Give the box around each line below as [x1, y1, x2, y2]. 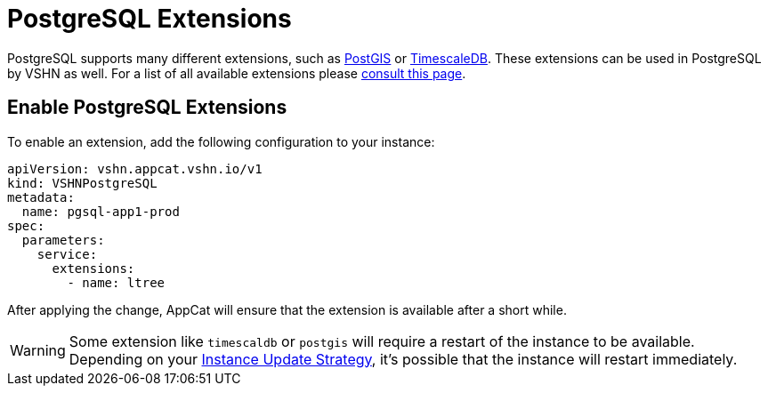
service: [36, 246, 98, 261]
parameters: [21, 232, 105, 247]
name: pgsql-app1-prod [21, 204, 180, 219]
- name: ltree [67, 275, 166, 290]
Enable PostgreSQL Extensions [7, 96, 287, 119]
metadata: [7, 189, 75, 205]
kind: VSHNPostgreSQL [7, 175, 158, 190]
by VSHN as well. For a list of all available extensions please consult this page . [7, 65, 466, 81]
